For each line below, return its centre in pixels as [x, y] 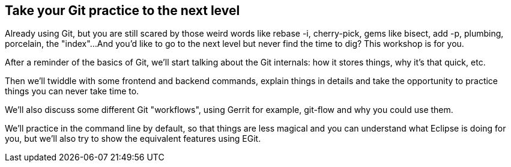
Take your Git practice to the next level [122, 11]
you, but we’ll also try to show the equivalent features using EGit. [133, 139]
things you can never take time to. [72, 91]
